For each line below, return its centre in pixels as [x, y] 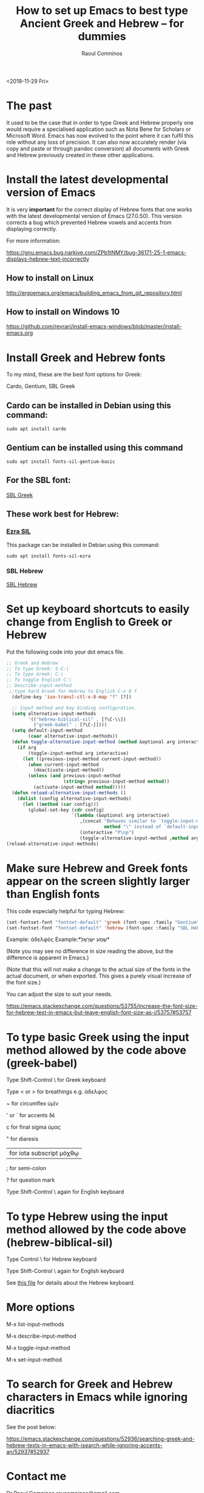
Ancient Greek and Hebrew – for [102, 23]
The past [29, 106]
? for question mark [31, 1180]
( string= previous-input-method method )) [117, 782]
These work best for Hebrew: [63, 514]
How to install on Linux [50, 278]
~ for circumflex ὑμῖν [32, 1104]
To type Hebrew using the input [87, 1216]
